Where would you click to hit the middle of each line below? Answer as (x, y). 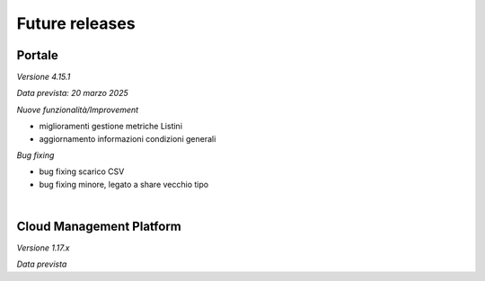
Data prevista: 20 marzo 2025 (73, 93)
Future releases (76, 23)
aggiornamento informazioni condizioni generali (128, 138)
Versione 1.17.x (43, 248)
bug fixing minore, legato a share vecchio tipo (124, 184)
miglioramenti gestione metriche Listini (111, 127)
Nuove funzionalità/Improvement (78, 110)
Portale (37, 55)
